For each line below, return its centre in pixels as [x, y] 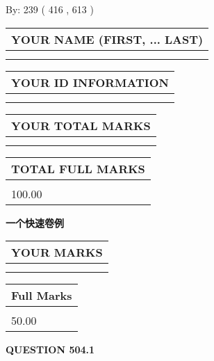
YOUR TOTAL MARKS [81, 125]
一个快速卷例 [35, 222]
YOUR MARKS [57, 252]
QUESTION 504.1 [50, 350]
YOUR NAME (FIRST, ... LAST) [107, 39]
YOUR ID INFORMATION [90, 82]
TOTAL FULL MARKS [78, 168]
